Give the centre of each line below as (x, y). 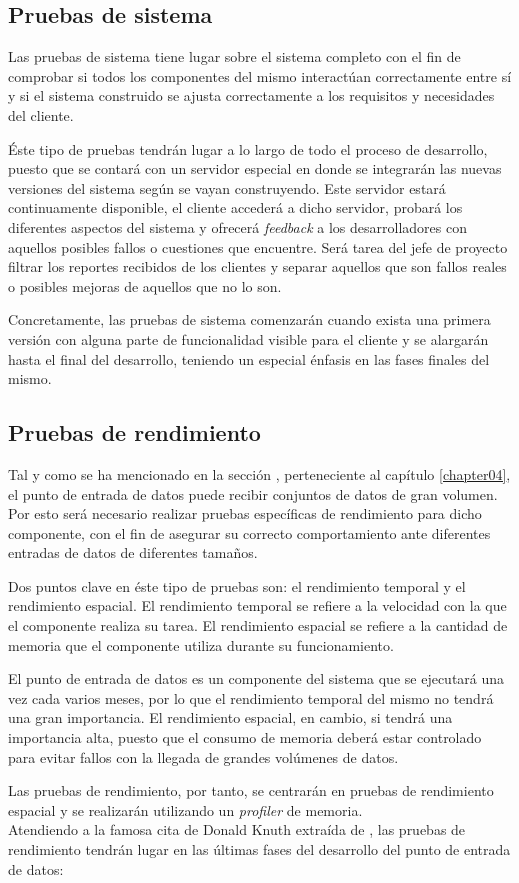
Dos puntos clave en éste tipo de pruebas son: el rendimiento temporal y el (237, 585)
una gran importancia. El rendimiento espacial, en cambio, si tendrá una (230, 717)
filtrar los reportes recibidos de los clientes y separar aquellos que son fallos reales (257, 266)
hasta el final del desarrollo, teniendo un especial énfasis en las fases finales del (249, 358)
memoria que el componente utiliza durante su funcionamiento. (201, 644)
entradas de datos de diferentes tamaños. (133, 552)
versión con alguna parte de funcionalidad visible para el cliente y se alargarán (248, 338)
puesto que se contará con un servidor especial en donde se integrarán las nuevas (255, 168)
